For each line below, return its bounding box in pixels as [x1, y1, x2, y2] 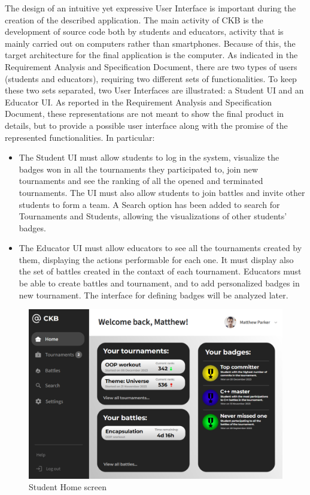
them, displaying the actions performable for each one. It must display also [19, 253, 294, 265]
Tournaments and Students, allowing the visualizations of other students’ [19, 210, 287, 222]
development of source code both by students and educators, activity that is [5, 25, 284, 38]
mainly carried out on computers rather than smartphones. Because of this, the [5, 37, 296, 49]
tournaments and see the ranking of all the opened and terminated [19, 174, 263, 187]
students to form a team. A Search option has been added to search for [19, 198, 280, 210]
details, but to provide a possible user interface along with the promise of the [5, 119, 288, 131]
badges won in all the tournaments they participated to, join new [19, 162, 259, 175]
